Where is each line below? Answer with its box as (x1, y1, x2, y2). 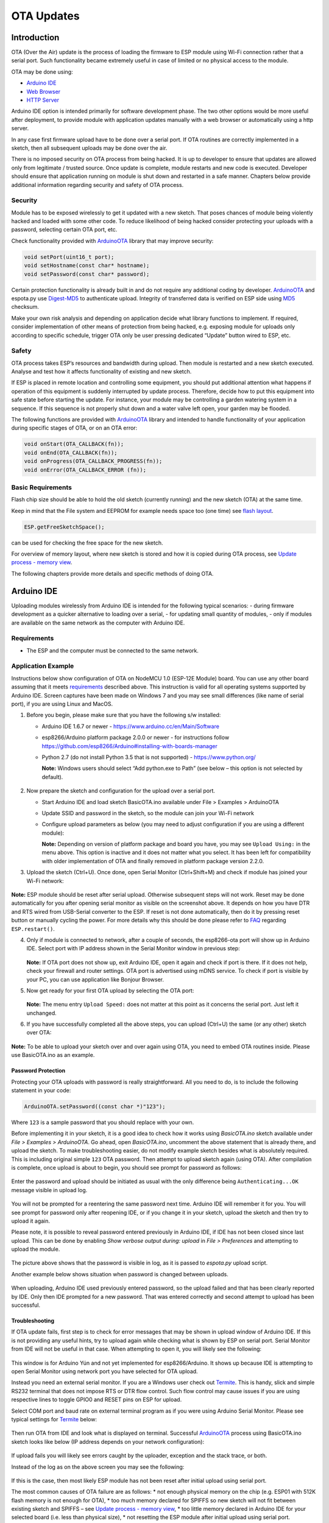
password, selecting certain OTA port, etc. (11, 226, 118, 233)
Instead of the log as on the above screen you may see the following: (11, 1463, 185, 1471)
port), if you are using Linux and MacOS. (11, 700, 113, 707)
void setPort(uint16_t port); (24, 253, 115, 260)
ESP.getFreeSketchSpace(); (24, 523, 105, 530)
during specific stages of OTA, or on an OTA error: (11, 424, 138, 432)
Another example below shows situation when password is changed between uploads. (11, 1270, 228, 1277)
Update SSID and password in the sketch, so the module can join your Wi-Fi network (41, 809, 254, 816)
